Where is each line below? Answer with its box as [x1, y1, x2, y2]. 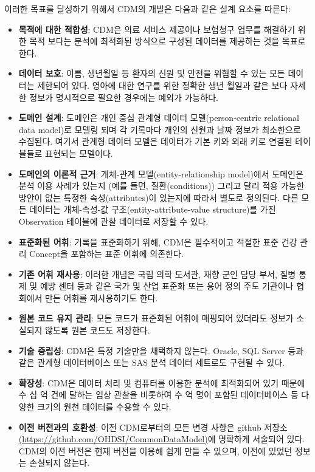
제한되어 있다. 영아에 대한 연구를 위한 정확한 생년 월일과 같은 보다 [37, 78, 288, 91]
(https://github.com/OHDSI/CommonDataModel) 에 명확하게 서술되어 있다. [18, 433, 305, 445]
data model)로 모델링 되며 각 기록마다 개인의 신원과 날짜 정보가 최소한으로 [18, 123, 301, 135]
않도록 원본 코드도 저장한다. [45, 324, 150, 337]
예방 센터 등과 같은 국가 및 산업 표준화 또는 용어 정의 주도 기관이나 [40, 279, 294, 292]
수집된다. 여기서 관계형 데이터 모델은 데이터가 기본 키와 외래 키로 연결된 [18, 135, 292, 148]
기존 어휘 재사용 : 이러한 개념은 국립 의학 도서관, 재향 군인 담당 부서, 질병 [18, 267, 296, 280]
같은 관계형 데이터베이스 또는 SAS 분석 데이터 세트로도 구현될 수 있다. [18, 356, 285, 369]
